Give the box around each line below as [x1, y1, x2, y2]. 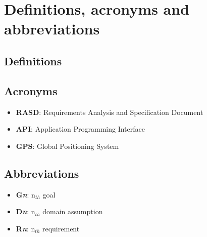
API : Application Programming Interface [16, 124, 145, 134]
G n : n [16, 189, 35, 200]
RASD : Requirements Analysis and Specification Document [16, 106, 203, 117]
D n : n [16, 206, 35, 217]
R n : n [16, 223, 35, 233]
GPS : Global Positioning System [16, 140, 119, 151]
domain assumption [42, 206, 103, 217]
